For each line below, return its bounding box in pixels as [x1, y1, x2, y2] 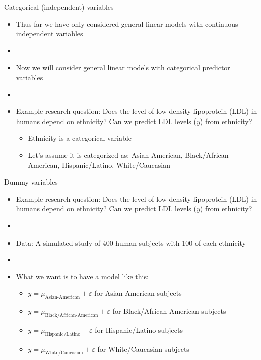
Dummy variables [4, 176, 58, 187]
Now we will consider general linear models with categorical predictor [16, 62, 230, 73]
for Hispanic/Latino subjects [95, 324, 183, 335]
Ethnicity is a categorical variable [28, 133, 132, 143]
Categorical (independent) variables [4, 2, 114, 12]
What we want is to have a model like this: [16, 271, 149, 281]
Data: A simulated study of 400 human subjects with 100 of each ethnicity [16, 237, 246, 248]
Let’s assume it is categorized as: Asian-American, [28, 149, 183, 160]
